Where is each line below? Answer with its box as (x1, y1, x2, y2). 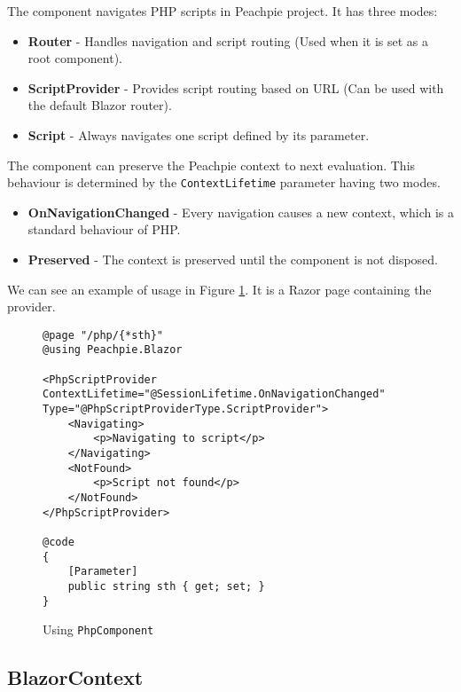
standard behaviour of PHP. (27, 220, 181, 239)
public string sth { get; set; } (67, 579, 265, 593)
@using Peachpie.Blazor (43, 343, 183, 357)
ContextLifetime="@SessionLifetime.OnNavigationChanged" (43, 388, 386, 401)
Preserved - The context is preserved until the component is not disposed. (27, 250, 438, 268)
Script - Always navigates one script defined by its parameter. (27, 125, 370, 144)
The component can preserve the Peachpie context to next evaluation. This (7, 155, 416, 174)
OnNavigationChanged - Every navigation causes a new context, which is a (27, 202, 454, 221)
